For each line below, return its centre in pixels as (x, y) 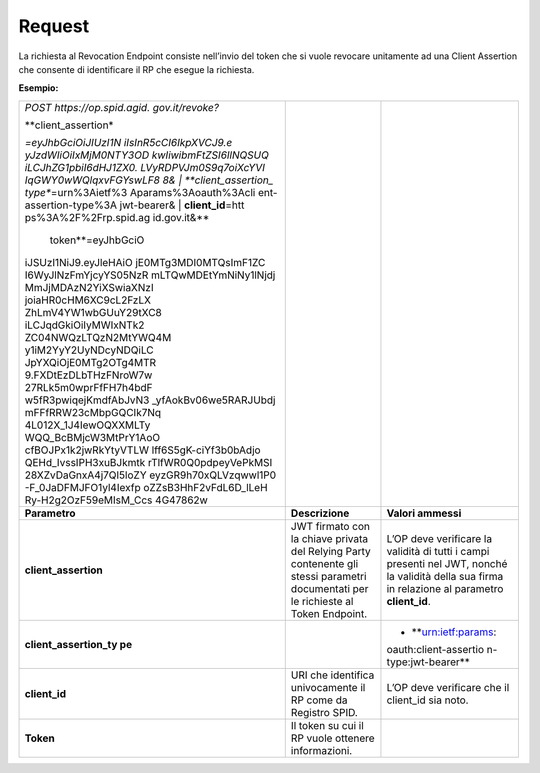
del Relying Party (331, 551)
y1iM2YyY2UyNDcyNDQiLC (89, 350)
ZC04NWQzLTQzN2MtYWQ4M (98, 337)
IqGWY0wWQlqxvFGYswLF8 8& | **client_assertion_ (149, 180)
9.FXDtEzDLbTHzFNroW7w (88, 375)
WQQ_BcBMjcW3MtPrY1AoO (92, 437)
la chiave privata (329, 538)
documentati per (329, 588)
